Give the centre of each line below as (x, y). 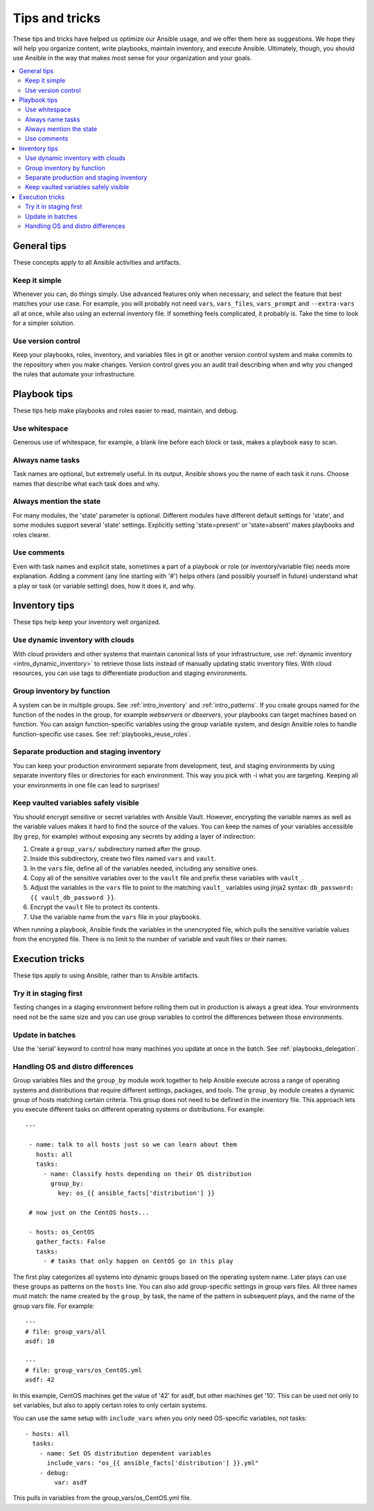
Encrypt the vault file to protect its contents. (95, 907)
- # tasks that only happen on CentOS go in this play (138, 1261)
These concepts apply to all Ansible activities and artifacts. (97, 262)
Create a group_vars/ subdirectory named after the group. (116, 848)
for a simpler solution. (44, 323)
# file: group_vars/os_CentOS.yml (83, 1370)
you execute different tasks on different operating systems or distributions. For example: (139, 1110)
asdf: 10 (40, 1341)
